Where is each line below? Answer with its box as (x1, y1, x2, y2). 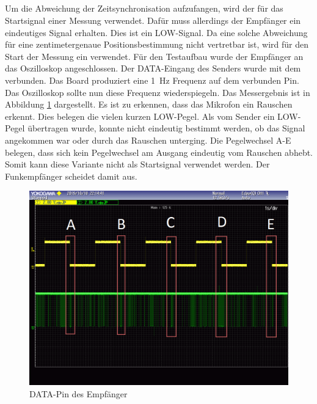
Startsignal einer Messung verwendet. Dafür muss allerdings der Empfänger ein (5, 13, 301, 26)
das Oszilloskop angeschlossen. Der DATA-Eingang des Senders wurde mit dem (5, 62, 301, 75)
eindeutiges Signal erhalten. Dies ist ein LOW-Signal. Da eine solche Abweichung (5, 26, 308, 39)
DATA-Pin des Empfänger (29, 387, 128, 400)
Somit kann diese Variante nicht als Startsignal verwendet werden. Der (5, 158, 270, 171)
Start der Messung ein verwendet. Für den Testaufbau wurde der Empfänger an (5, 50, 304, 62)
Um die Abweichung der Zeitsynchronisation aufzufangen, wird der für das (5, 2, 283, 15)
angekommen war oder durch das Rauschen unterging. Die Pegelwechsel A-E (5, 133, 291, 146)
